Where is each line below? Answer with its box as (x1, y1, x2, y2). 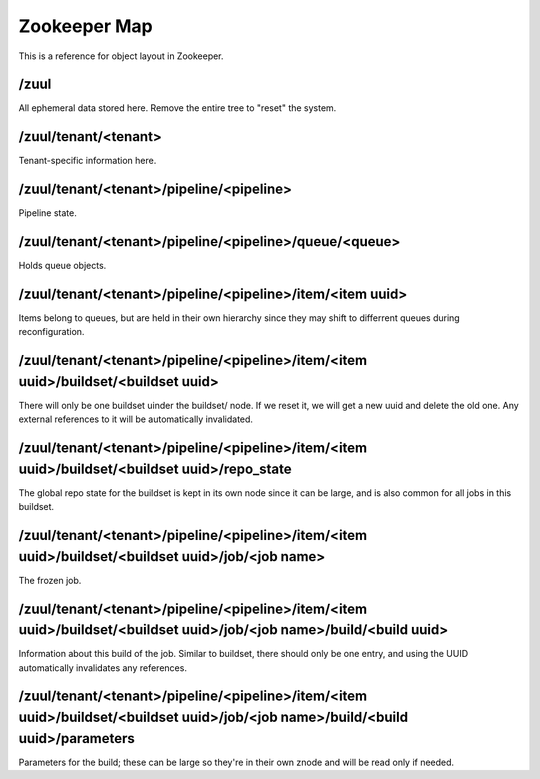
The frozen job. (18, 574, 82, 586)
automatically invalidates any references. (18, 661, 187, 674)
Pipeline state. (18, 207, 77, 219)
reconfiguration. (18, 326, 85, 338)
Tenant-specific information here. (18, 155, 157, 167)
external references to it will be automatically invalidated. (18, 413, 254, 425)
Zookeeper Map (18, 15, 154, 37)
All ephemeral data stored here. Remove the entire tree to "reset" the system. (18, 102, 337, 114)
